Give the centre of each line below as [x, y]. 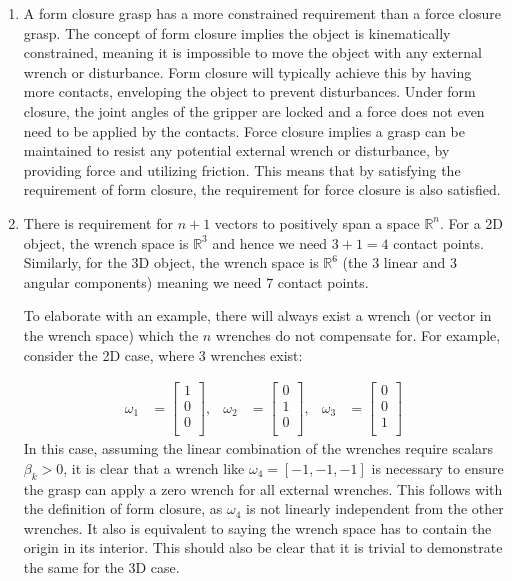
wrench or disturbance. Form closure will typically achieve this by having [247, 71]
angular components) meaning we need [142, 281]
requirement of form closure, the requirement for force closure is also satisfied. [262, 189]
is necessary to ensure [437, 467]
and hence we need [270, 242]
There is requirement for [98, 222]
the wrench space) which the [111, 334]
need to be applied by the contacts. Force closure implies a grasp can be [244, 130]
